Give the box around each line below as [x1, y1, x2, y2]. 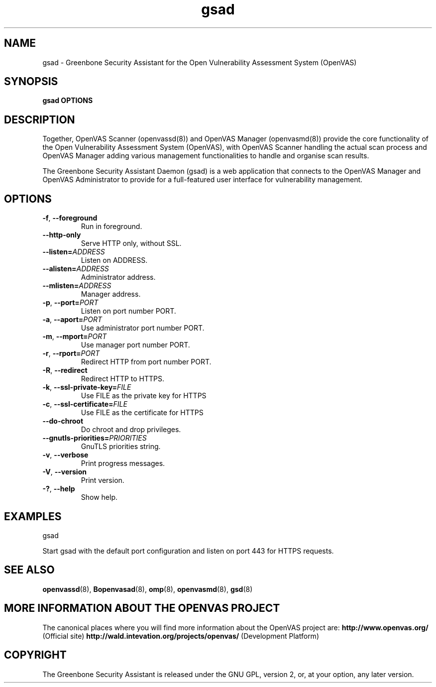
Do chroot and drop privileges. [81, 425, 181, 434]
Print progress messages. [81, 459, 165, 468]
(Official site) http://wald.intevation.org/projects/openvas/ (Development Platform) [42, 631, 319, 640]
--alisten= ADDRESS [42, 264, 109, 273]
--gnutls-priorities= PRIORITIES [42, 434, 147, 443]
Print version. [81, 476, 124, 485]
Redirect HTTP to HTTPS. [81, 374, 165, 383]
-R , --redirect [42, 366, 88, 375]
